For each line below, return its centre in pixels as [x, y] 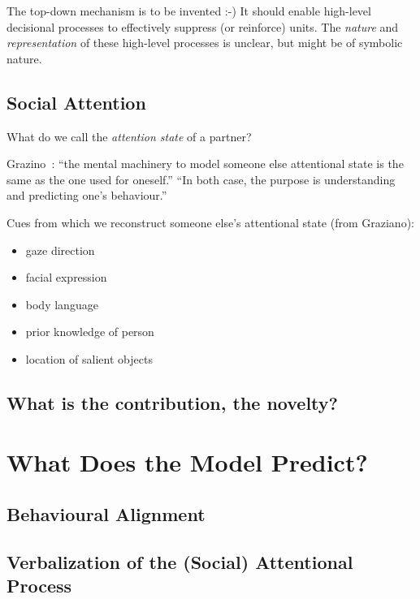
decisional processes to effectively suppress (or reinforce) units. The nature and [203, 26]
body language [62, 304]
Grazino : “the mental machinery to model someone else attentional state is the [205, 164]
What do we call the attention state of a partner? [129, 136]
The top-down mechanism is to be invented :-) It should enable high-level [189, 11]
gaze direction [60, 250]
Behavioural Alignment [106, 514]
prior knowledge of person [90, 332]
